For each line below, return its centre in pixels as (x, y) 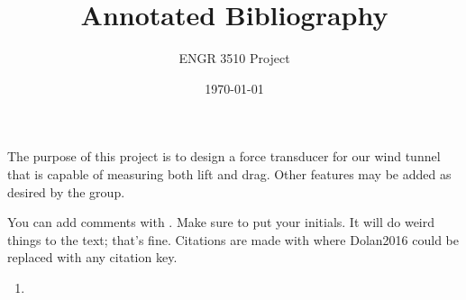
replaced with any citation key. (92, 257)
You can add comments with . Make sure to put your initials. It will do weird (221, 222)
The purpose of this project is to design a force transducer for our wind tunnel (224, 156)
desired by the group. (66, 191)
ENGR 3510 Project (234, 58)
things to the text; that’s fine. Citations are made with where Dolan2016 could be (233, 239)
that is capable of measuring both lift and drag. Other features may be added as (229, 173)
